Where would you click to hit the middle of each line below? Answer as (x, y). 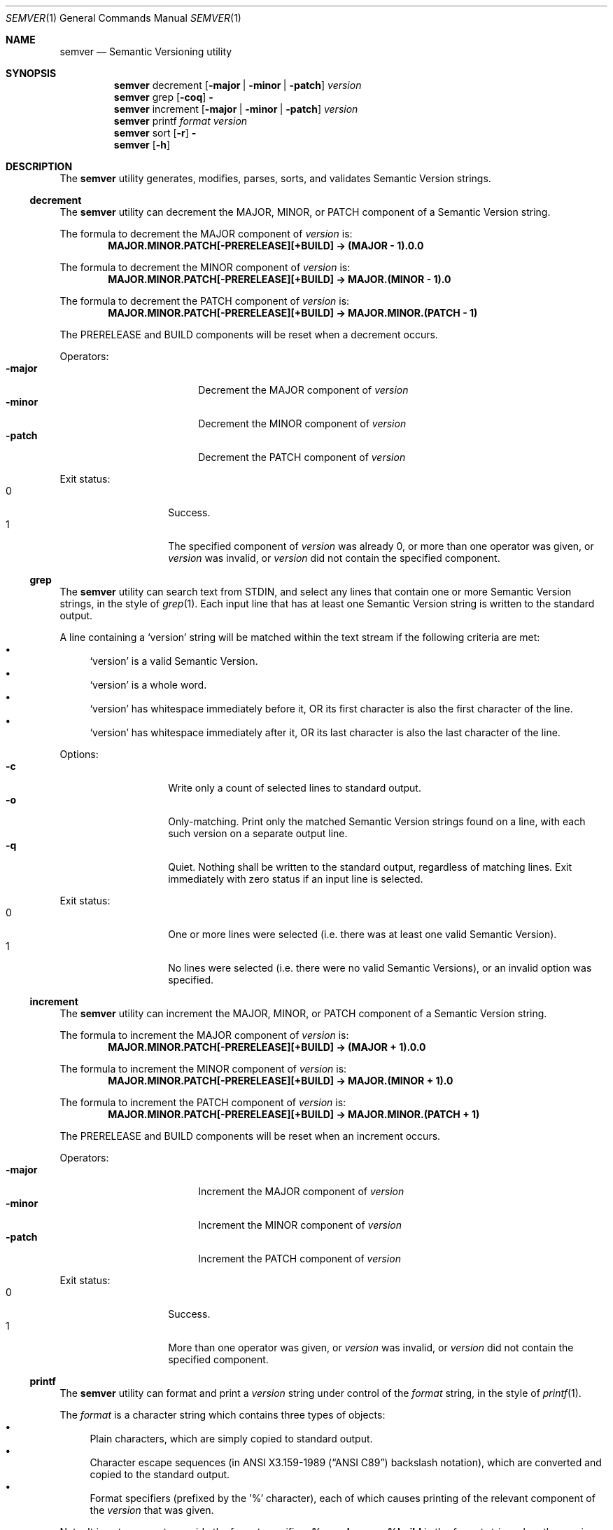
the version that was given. (152, 1510)
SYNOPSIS (31, 73)
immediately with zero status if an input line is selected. (296, 879)
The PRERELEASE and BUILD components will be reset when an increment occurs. (250, 1136)
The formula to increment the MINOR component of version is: (203, 1069)
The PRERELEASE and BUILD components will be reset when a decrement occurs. (249, 335)
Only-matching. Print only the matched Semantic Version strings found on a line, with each (377, 821)
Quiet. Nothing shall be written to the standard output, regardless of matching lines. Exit (370, 867)
